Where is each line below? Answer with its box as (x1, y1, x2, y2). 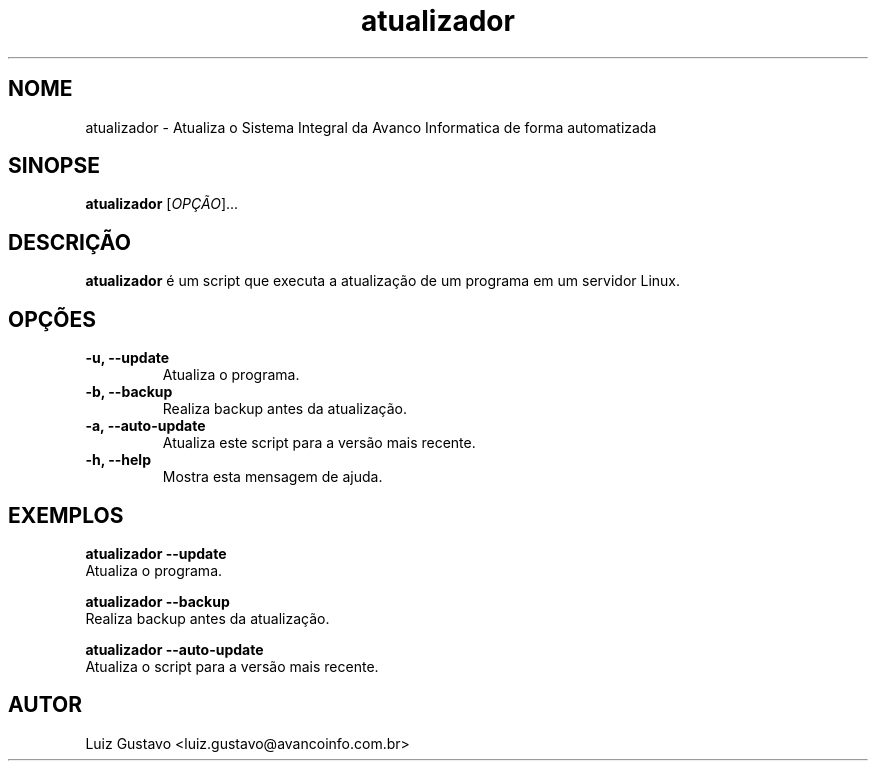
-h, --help (85, 451, 151, 469)
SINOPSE (8, 153, 100, 179)
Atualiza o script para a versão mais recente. (85, 657, 379, 675)
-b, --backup (85, 383, 173, 401)
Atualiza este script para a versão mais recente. (162, 434, 476, 452)
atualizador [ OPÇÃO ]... (85, 195, 239, 213)
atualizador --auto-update (85, 640, 264, 658)
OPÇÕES (8, 306, 97, 332)
